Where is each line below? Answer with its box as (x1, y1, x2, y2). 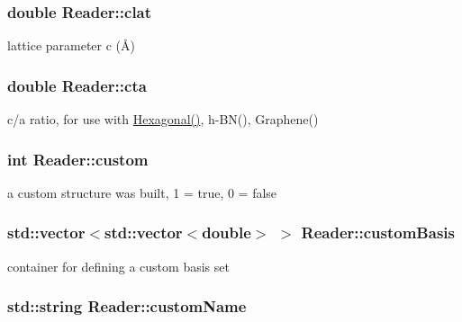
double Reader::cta (7, 74, 147, 96)
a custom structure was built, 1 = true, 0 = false (7, 183, 277, 201)
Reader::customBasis (301, 221, 455, 244)
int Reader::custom (7, 148, 149, 170)
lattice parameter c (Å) (7, 36, 136, 55)
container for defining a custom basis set (7, 256, 230, 275)
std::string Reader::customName (7, 295, 247, 318)
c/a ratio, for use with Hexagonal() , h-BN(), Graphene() (7, 110, 319, 129)
